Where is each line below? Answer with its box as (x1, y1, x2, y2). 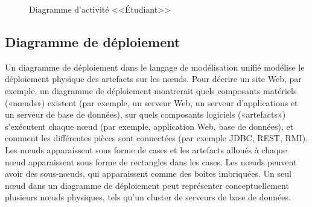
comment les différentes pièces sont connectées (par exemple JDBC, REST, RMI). (5, 132, 308, 144)
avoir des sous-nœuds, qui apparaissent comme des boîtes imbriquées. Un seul (5, 167, 291, 180)
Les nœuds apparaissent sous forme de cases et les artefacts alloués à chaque (5, 143, 287, 156)
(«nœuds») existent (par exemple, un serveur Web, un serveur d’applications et (5, 96, 298, 109)
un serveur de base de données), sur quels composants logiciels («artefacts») (5, 108, 286, 121)
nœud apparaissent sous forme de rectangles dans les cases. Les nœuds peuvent (5, 155, 297, 168)
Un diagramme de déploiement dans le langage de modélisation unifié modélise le (5, 60, 305, 73)
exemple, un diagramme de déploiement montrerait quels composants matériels (5, 84, 297, 97)
